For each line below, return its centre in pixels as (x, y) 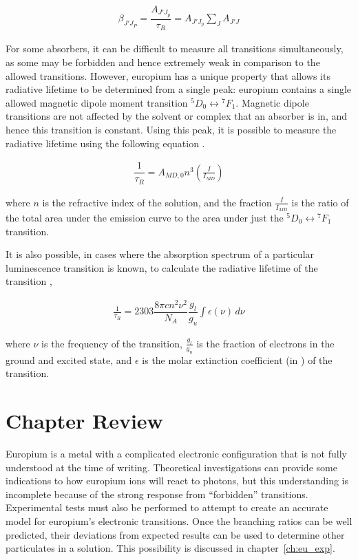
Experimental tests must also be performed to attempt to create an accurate (167, 507)
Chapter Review (84, 420)
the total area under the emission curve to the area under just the (145, 217)
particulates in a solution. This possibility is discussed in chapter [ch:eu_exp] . (170, 548)
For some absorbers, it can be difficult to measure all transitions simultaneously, (175, 49)
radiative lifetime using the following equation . (105, 143)
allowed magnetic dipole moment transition (97, 102)
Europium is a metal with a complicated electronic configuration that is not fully (176, 453)
